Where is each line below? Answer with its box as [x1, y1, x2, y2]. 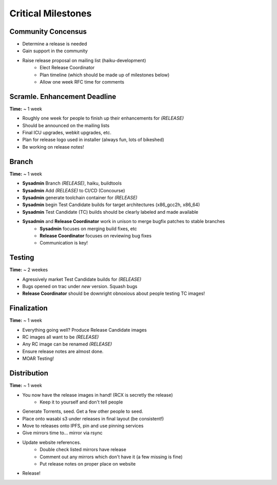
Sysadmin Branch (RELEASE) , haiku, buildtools [22, 180, 122, 187]
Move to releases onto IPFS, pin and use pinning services [22, 423, 144, 429]
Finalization [9, 304, 48, 313]
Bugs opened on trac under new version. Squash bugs [22, 283, 138, 289]
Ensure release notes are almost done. [22, 348, 104, 354]
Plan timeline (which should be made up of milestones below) [39, 72, 170, 78]
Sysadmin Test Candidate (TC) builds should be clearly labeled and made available [22, 209, 199, 215]
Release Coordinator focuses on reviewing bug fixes [39, 232, 152, 238]
